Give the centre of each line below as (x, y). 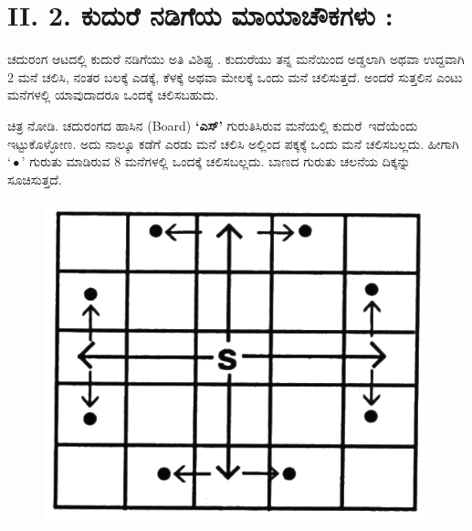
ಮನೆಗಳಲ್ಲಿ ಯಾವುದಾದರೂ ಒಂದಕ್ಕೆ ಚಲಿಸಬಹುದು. (113, 95)
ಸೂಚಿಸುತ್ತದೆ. (35, 179)
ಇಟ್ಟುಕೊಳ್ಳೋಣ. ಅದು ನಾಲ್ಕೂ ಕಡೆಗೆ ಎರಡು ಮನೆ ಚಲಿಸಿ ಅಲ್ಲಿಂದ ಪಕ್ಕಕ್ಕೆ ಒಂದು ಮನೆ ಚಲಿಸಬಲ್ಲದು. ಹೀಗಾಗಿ (233, 143)
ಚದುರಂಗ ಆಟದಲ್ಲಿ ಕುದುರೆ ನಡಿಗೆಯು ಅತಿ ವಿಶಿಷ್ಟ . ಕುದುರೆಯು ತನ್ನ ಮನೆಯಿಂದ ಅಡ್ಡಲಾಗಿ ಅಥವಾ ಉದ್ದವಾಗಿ (236, 59)
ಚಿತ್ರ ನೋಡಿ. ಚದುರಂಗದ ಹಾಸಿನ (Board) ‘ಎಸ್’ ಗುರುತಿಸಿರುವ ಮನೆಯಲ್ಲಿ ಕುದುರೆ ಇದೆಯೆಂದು (213, 125)
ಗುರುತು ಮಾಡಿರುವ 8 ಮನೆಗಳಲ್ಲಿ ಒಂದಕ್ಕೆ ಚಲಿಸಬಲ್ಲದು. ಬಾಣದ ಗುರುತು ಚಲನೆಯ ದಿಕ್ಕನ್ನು (220, 161)
